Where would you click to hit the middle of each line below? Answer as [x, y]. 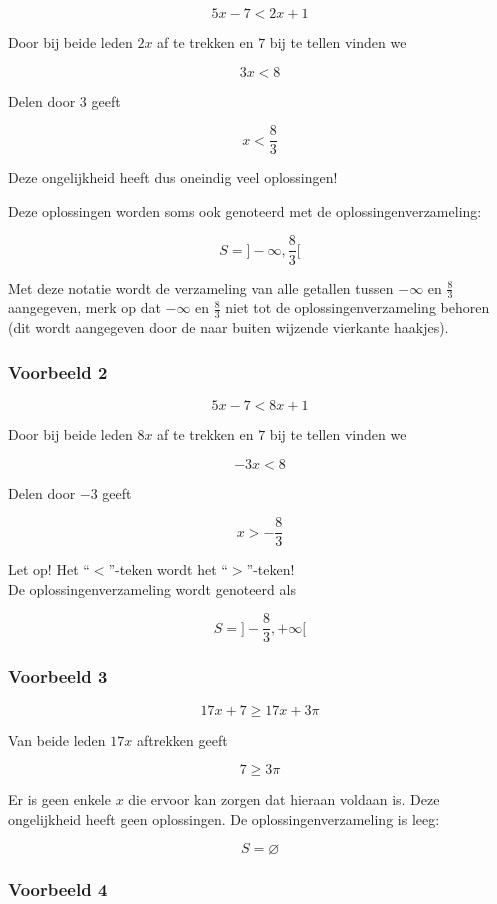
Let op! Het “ [49, 569]
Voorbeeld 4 [58, 889]
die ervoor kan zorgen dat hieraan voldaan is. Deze [284, 799]
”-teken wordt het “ [168, 569]
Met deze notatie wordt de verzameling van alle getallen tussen [201, 287]
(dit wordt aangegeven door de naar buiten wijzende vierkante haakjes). [228, 327]
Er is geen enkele [59, 799]
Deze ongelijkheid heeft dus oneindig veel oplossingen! [173, 177]
